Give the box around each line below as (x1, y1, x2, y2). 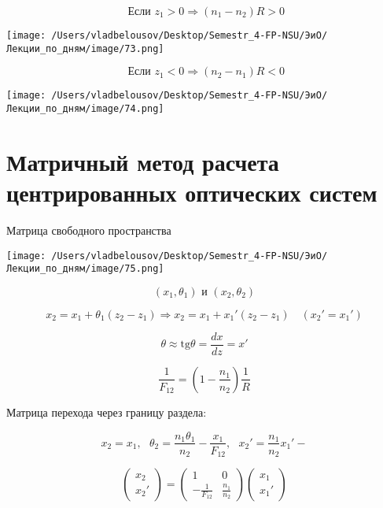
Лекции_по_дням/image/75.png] (6, 263, 164, 275)
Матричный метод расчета (6, 145, 279, 177)
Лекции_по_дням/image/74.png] (6, 102, 164, 114)
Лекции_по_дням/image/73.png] (6, 43, 164, 54)
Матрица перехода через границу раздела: (6, 403, 207, 420)
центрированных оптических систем (6, 176, 377, 208)
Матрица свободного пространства (6, 221, 171, 238)
